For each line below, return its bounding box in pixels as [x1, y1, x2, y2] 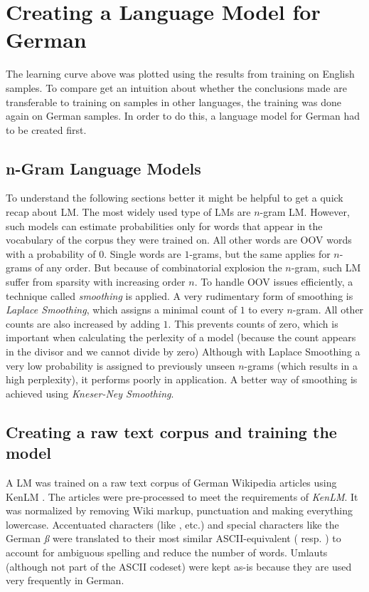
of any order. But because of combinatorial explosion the [35, 260, 282, 275]
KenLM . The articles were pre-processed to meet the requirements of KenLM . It [6, 489, 358, 504]
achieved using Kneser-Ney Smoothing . [6, 385, 174, 400]
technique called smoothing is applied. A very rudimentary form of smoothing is [6, 288, 353, 303]
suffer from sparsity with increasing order [6, 274, 186, 289]
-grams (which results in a [244, 358, 358, 373]
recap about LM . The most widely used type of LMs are [6, 204, 251, 219]
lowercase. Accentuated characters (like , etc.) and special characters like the [6, 516, 339, 531]
